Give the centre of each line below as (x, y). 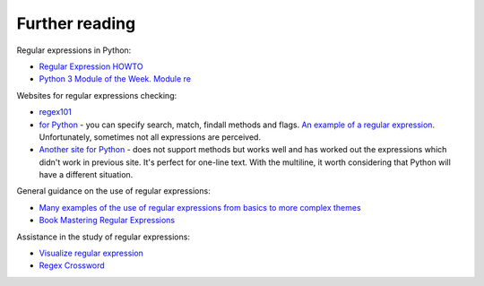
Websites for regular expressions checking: (97, 95)
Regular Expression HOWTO (91, 66)
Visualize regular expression (91, 253)
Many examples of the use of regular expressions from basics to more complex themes (200, 207)
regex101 (55, 112)
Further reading (76, 23)
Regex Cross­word (72, 265)
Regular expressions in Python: (74, 50)
